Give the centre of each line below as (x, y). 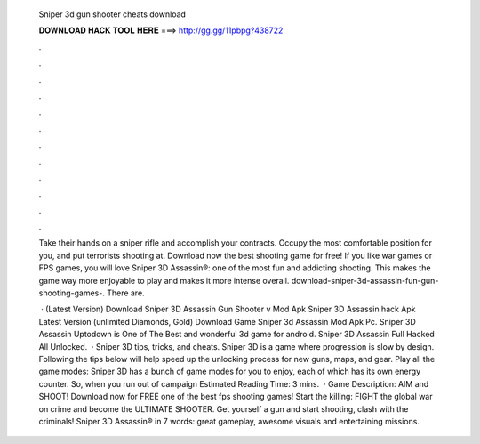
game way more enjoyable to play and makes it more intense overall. (164, 280)
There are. (126, 293)
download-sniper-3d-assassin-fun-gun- (365, 280)
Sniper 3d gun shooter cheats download (112, 14)
